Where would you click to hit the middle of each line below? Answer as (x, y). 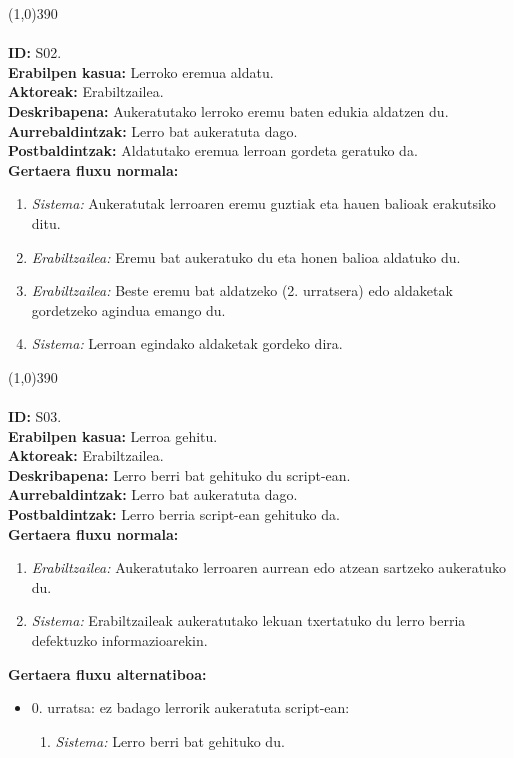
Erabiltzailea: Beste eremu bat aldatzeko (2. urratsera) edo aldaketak (242, 290)
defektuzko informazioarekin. (119, 640)
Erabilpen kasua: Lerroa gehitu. (113, 435)
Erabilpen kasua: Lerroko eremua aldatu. (141, 71)
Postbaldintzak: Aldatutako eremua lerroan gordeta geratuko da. (213, 150)
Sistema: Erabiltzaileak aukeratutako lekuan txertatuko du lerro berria (248, 620)
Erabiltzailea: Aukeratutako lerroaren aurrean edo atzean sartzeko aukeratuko (269, 567)
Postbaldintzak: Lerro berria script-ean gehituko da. (174, 514)
